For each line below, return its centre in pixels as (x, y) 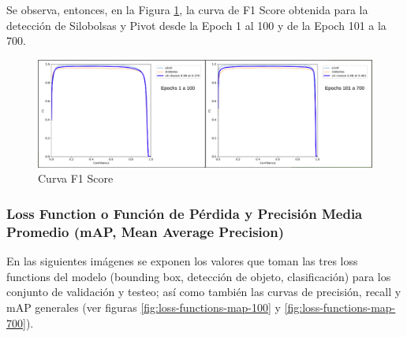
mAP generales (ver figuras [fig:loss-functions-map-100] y (144, 307)
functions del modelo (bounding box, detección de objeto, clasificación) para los (199, 276)
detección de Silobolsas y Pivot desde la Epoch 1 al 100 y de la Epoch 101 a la (196, 25)
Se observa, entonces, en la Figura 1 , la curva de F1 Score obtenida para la (187, 9)
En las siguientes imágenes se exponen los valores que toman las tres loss (182, 261)
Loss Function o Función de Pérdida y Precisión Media (185, 213)
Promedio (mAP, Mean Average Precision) (145, 231)
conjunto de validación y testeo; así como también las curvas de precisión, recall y (204, 292)
